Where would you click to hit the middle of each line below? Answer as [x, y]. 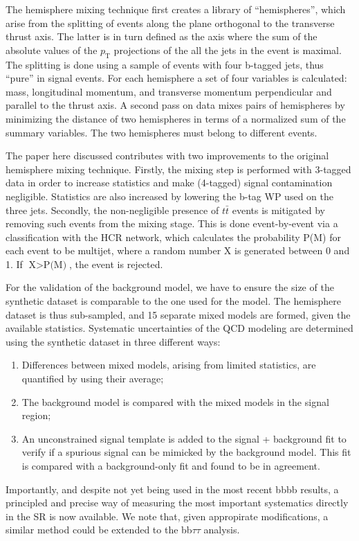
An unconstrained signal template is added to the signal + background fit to [184, 438]
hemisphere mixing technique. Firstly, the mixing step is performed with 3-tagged [178, 169]
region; [36, 415]
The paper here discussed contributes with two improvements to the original [167, 156]
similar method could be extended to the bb [99, 530]
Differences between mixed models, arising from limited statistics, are [169, 365]
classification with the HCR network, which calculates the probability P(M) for [173, 237]
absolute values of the [52, 50]
